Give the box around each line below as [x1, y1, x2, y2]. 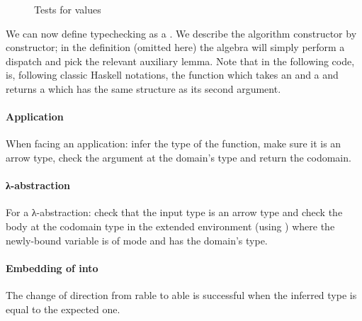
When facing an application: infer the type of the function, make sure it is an [6, 136, 341, 151]
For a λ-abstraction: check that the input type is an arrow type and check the [6, 205, 343, 220]
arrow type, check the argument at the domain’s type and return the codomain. [6, 150, 351, 164]
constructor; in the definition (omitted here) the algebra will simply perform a [6, 40, 345, 55]
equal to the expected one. [6, 301, 120, 316]
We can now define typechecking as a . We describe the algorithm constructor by [6, 26, 357, 40]
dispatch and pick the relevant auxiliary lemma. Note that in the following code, [6, 53, 355, 68]
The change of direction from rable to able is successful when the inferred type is [6, 287, 357, 302]
